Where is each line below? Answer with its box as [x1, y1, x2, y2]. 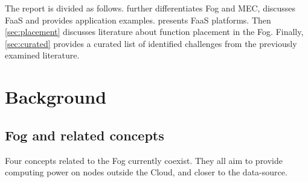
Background [5, 84, 107, 109]
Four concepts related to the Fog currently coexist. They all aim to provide [5, 154, 283, 166]
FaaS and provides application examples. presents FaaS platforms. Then [5, 13, 271, 26]
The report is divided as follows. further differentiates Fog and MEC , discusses [5, 2, 296, 14]
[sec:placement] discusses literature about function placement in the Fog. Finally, [5, 25, 304, 38]
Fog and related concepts [5, 125, 164, 144]
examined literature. [5, 49, 80, 61]
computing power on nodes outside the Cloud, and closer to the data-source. [5, 166, 287, 178]
